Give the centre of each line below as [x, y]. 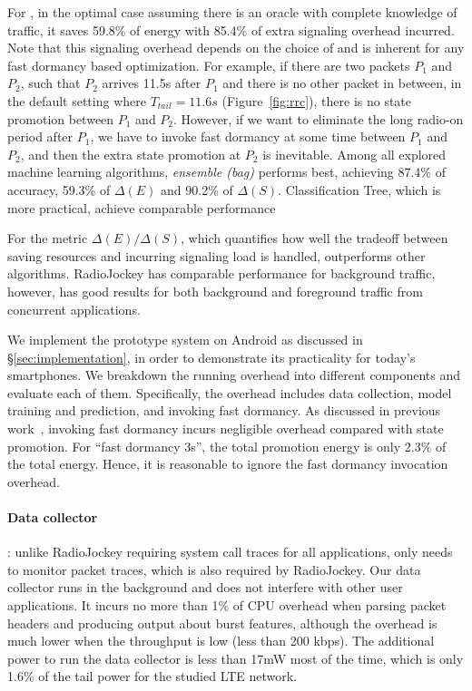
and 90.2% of [197, 189]
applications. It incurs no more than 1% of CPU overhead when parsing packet [227, 605]
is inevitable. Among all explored [354, 154]
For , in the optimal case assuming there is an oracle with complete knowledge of [232, 12]
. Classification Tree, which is [359, 189]
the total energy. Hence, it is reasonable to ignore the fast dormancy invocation [228, 464]
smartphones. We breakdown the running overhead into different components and [234, 375]
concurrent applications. [74, 309]
